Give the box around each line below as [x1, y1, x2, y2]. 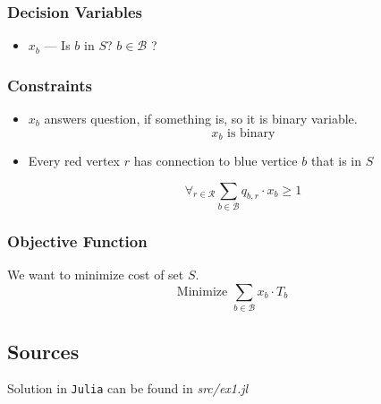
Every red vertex [28, 151, 120, 170]
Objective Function [7, 229, 148, 252]
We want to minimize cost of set [7, 265, 184, 284]
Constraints [7, 73, 92, 96]
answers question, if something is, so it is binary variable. [44, 109, 358, 128]
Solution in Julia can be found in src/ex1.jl [7, 379, 249, 398]
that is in [310, 151, 361, 170]
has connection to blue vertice [133, 151, 298, 170]
